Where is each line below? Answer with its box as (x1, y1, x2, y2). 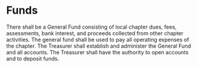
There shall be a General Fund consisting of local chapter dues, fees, (6, 23, 177, 30)
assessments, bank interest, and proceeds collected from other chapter (6, 29, 184, 36)
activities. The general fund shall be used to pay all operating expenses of (6, 36, 189, 43)
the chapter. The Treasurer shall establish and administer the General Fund (6, 42, 191, 50)
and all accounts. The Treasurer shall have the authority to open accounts (6, 48, 189, 55)
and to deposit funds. (6, 55, 59, 62)
